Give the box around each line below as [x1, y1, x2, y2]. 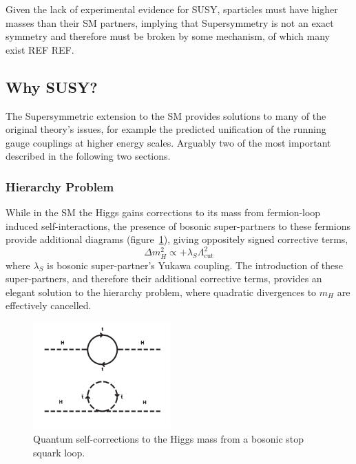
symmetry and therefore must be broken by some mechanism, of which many [6, 29, 330, 43]
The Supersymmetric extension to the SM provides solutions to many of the [6, 108, 326, 123]
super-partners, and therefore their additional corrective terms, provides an [6, 271, 322, 286]
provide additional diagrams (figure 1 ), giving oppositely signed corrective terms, [6, 232, 348, 246]
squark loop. [33, 445, 85, 459]
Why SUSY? [6, 76, 98, 97]
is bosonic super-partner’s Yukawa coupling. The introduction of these [47, 257, 344, 272]
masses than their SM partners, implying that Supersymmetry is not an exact [6, 15, 334, 30]
